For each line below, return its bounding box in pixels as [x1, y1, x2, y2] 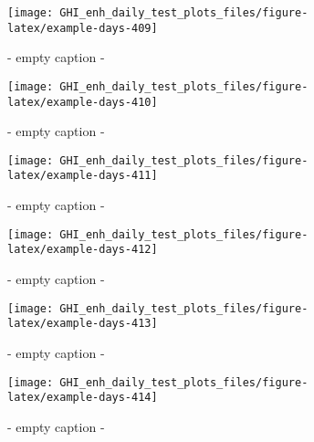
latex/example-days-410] [7, 95, 158, 109]
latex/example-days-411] [7, 169, 158, 183]
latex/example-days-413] [7, 317, 158, 331]
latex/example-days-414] [7, 391, 158, 405]
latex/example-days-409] [7, 21, 158, 35]
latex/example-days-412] [7, 243, 158, 257]
